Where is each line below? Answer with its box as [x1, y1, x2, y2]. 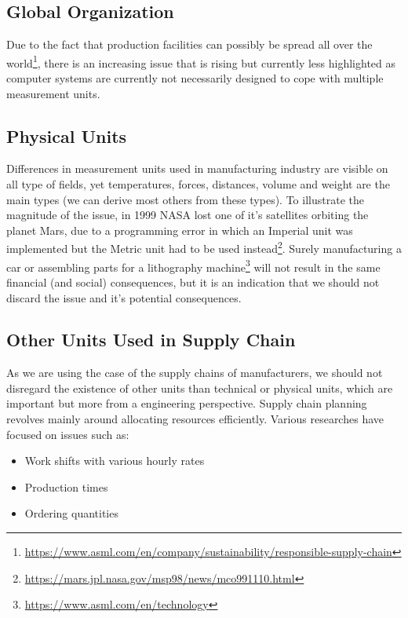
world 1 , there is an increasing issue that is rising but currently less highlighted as [6, 52, 396, 71]
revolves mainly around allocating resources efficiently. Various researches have [6, 411, 384, 427]
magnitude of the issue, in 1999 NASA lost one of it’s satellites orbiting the [6, 207, 369, 223]
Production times [24, 478, 108, 495]
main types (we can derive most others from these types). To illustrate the [6, 191, 364, 207]
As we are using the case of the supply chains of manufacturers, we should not [6, 364, 383, 381]
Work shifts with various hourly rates [24, 452, 205, 469]
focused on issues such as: [6, 426, 129, 442]
